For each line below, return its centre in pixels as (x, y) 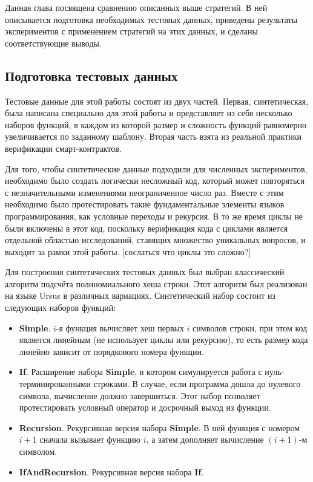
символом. (38, 451)
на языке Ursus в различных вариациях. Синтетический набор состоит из (140, 295)
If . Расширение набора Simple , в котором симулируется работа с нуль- (152, 372)
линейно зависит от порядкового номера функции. (111, 351)
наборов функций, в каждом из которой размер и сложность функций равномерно (156, 124)
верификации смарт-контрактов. (63, 148)
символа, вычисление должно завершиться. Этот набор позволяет (140, 395)
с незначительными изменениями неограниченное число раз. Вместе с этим (144, 192)
